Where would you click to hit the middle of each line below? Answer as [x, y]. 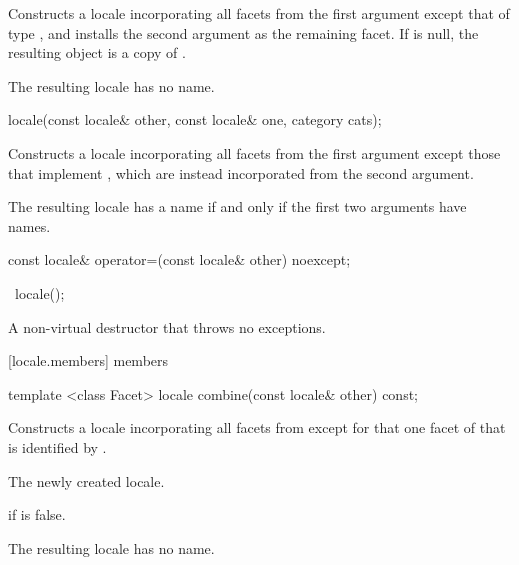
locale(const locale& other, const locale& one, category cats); [195, 119]
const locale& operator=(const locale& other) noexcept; [179, 259]
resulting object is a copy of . [97, 52]
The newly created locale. [86, 480]
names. [29, 225]
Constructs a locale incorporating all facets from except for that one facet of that [257, 427]
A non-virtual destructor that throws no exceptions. [167, 326]
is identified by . [57, 446]
